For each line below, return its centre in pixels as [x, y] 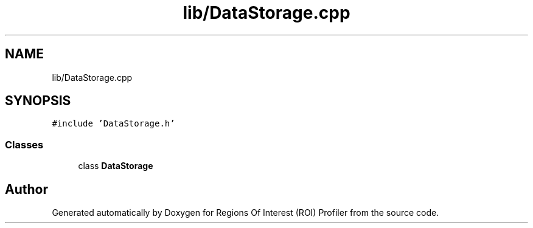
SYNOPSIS [38, 101]
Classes [24, 144]
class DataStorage [116, 166]
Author [26, 189]
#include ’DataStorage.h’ [113, 124]
